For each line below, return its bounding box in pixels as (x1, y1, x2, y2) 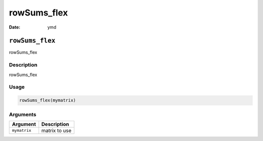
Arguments (9, 111, 37, 118)
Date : (9, 24, 20, 30)
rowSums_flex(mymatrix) (19, 97, 76, 103)
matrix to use (41, 127, 72, 134)
